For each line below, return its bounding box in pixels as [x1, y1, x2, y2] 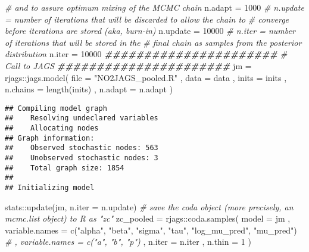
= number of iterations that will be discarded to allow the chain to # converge [5, 13, 289, 25]
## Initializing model [5, 183, 95, 192]
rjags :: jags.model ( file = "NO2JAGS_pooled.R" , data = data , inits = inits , [5, 71, 287, 83]
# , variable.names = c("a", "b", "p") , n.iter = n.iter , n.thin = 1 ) [5, 235, 251, 248]
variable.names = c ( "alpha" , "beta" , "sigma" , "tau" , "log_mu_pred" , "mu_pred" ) [5, 223, 297, 236]
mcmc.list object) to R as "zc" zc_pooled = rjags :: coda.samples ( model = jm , [5, 212, 291, 225]
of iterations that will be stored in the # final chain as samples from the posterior [5, 36, 302, 48]
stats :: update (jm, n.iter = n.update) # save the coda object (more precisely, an [5, 200, 294, 213]
